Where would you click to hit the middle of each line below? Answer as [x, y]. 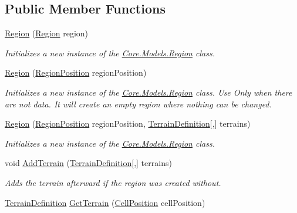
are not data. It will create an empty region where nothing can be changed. [138, 104]
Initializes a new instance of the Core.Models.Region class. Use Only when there [148, 92]
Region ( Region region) [47, 33]
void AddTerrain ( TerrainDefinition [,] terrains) [88, 163]
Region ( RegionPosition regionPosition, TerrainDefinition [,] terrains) [128, 124]
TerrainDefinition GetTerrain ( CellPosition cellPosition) [105, 202]
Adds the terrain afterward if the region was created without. [113, 182]
